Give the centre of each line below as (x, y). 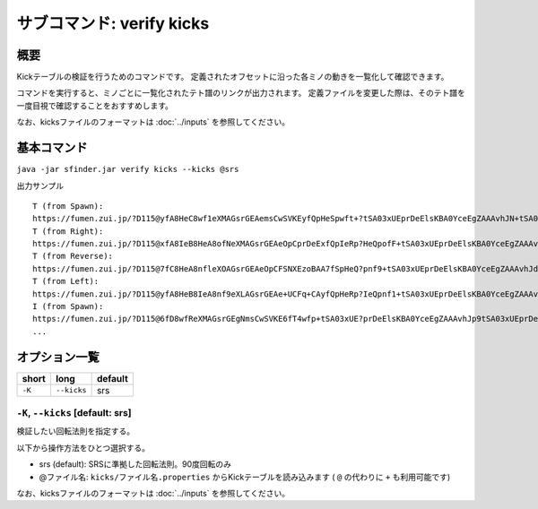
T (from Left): (66, 281)
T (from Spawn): (68, 206)
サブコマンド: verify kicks (113, 23)
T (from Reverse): (73, 256)
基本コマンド (52, 148)
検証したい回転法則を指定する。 (75, 431)
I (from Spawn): (68, 306)
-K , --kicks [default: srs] (74, 413)
